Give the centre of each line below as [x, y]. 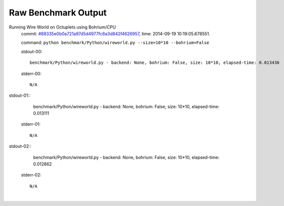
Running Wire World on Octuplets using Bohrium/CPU [62, 27]
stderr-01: [31, 124]
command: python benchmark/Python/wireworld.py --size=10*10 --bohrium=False [115, 43]
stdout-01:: [20, 96]
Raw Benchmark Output [58, 13]
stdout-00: [32, 51]
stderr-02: [31, 175]
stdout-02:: [20, 146]
